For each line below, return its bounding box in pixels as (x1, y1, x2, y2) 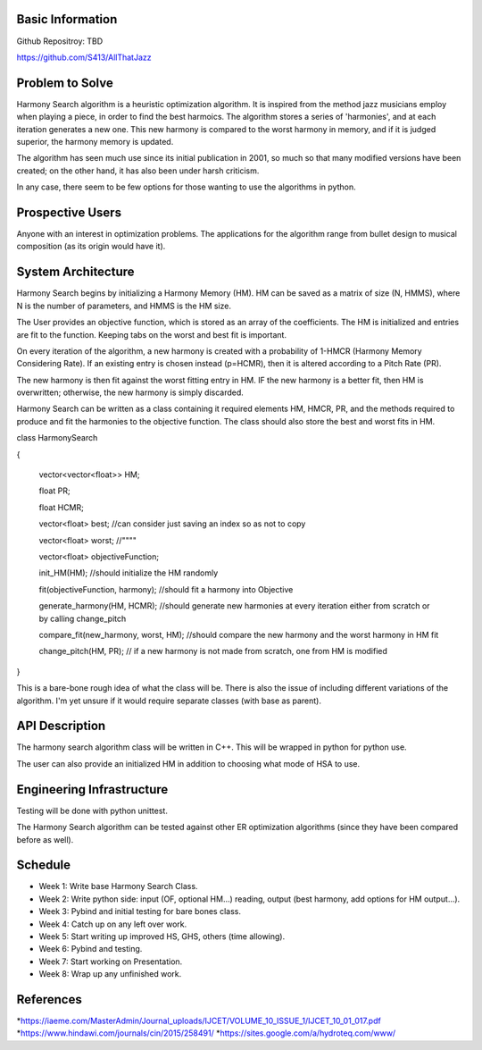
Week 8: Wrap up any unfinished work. (38, 969, 182, 979)
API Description (16, 718, 106, 734)
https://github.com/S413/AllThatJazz (16, 52, 152, 63)
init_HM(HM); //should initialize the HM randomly (38, 567, 219, 578)
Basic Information (16, 12, 118, 27)
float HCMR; (38, 501, 84, 513)
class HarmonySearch (16, 433, 98, 443)
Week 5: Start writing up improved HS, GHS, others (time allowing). (38, 930, 286, 942)
